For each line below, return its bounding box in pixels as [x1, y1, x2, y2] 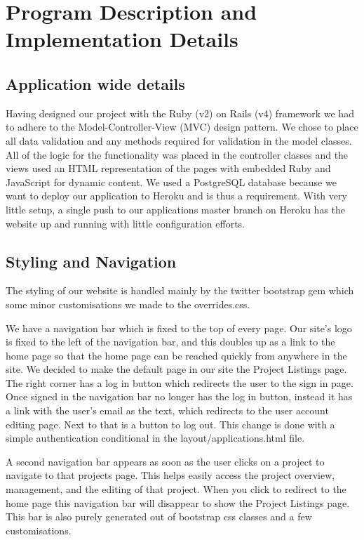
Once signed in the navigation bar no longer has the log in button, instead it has [6, 389, 353, 404]
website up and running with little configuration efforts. [6, 216, 245, 230]
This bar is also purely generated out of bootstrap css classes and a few [6, 509, 312, 524]
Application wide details [6, 72, 185, 94]
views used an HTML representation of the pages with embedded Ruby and [6, 161, 331, 176]
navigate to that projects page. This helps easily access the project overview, [6, 468, 335, 482]
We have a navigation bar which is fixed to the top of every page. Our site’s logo [6, 320, 352, 335]
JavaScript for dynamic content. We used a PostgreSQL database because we [6, 174, 337, 189]
